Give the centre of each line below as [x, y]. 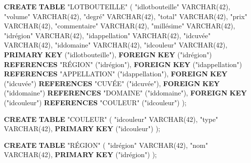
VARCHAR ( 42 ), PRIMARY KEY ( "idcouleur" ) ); [82, 128]
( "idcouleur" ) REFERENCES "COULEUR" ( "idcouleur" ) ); [95, 102]
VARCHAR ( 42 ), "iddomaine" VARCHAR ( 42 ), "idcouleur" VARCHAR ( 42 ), [116, 45]
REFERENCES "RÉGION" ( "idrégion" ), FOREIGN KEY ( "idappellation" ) [123, 64]
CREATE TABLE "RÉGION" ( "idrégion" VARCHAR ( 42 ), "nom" [106, 145]
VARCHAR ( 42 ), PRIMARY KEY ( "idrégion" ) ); [80, 154]
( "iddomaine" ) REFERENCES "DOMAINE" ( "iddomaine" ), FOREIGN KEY [125, 93]
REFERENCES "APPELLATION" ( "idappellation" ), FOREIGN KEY [116, 74]
